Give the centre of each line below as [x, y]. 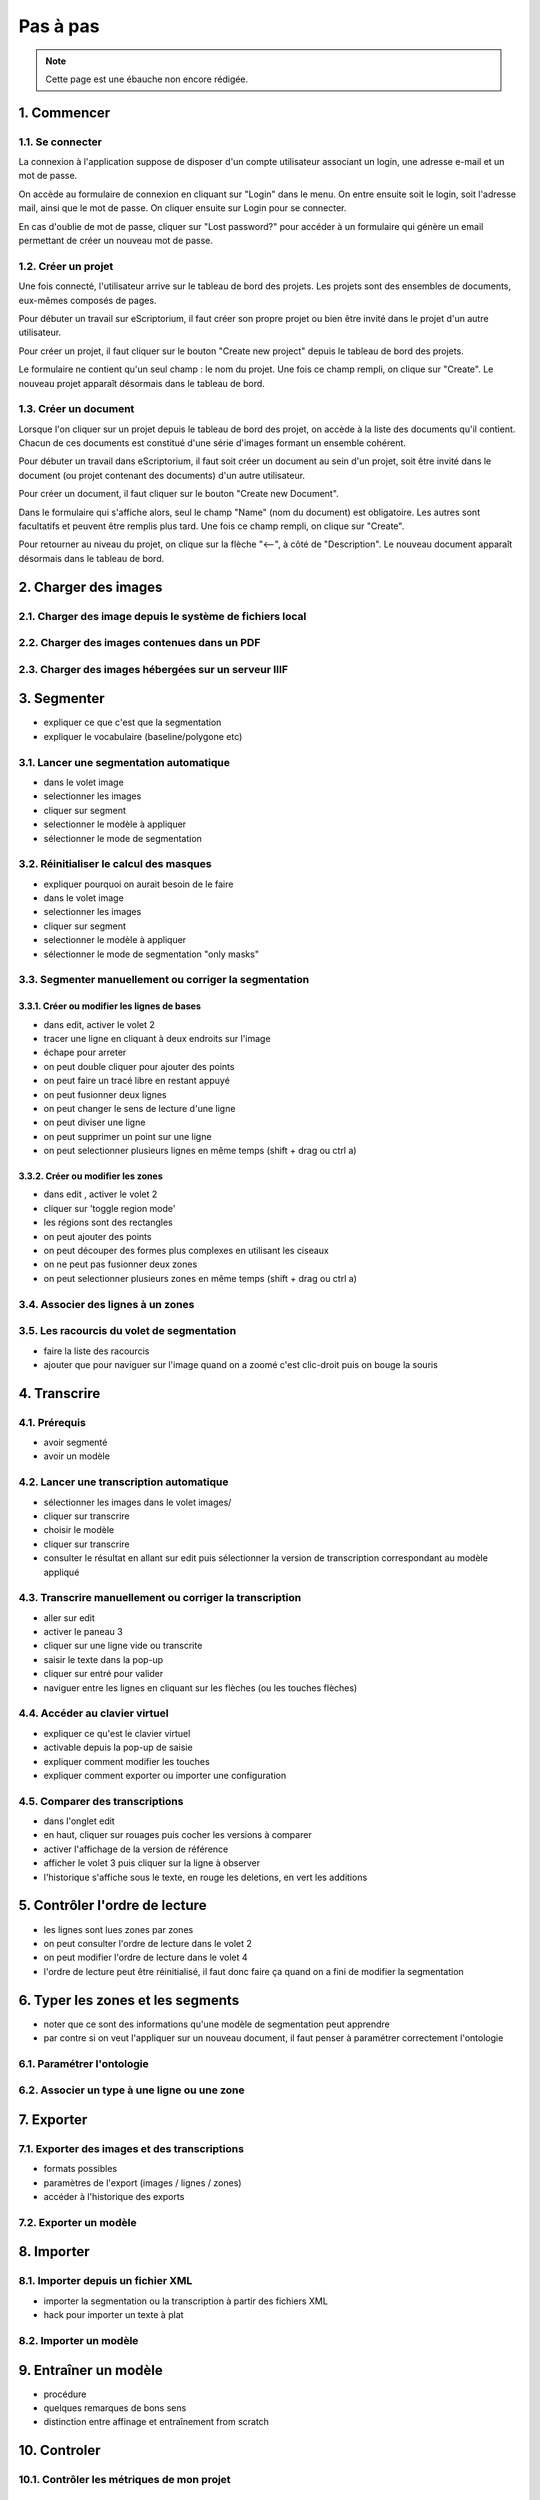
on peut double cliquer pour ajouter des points [139, 1066]
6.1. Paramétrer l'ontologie [83, 2063]
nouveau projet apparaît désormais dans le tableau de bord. [141, 383]
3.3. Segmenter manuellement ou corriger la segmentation [164, 980]
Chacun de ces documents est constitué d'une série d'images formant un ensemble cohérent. [212, 443]
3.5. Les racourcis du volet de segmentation [127, 1331]
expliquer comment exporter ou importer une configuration [165, 1775]
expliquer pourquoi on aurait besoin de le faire [138, 884]
